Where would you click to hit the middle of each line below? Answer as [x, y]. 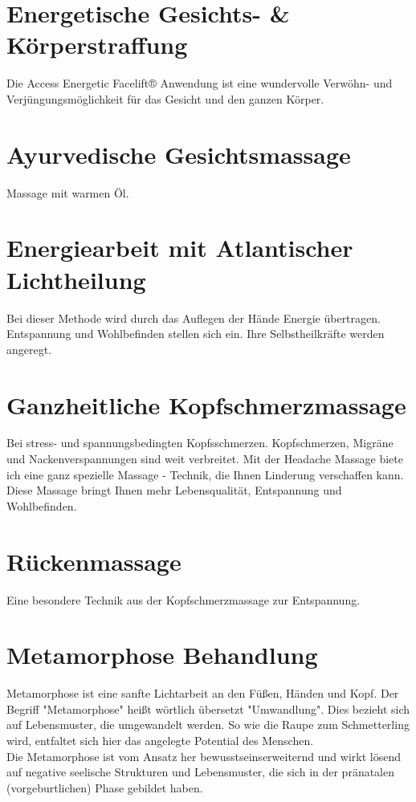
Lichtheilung [76, 279]
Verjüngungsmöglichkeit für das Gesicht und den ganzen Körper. [165, 98]
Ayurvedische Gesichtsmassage [179, 154]
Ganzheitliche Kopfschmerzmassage [206, 404]
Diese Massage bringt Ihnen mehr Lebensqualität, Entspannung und [174, 490]
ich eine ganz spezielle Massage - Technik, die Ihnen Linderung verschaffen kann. [205, 474]
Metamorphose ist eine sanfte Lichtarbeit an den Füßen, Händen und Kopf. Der [203, 693]
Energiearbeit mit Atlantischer [180, 248]
